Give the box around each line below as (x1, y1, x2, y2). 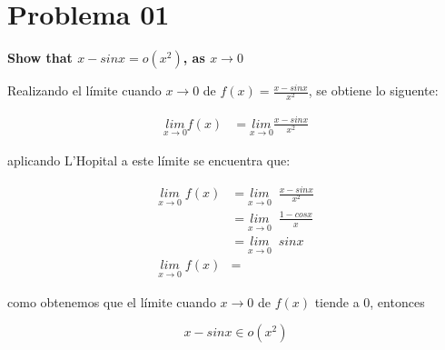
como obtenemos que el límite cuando (7, 292, 216, 311)
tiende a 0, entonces (314, 292, 425, 311)
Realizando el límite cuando (7, 81, 162, 100)
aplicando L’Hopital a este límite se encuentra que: (7, 151, 291, 170)
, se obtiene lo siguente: (308, 81, 439, 100)
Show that (7, 48, 73, 67)
